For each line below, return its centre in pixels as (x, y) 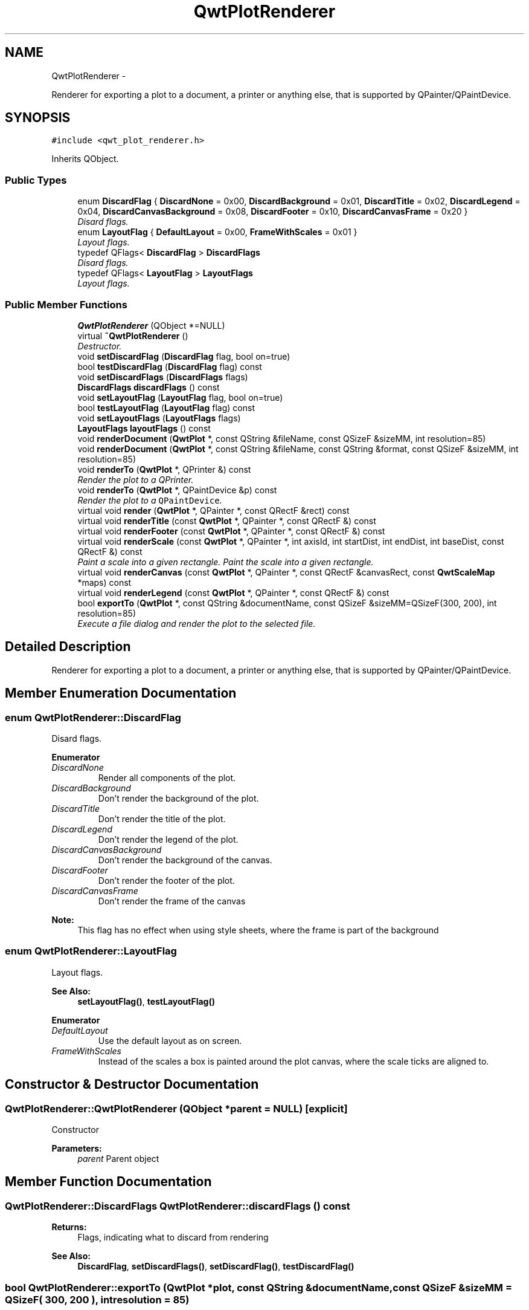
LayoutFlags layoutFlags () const (144, 428)
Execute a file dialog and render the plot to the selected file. (197, 623)
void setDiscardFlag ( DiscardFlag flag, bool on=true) (184, 356)
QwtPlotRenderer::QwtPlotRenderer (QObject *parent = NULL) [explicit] (176, 1108)
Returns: (69, 1227)
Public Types (36, 180)
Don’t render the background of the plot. (178, 798)
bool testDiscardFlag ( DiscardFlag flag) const (170, 366)
